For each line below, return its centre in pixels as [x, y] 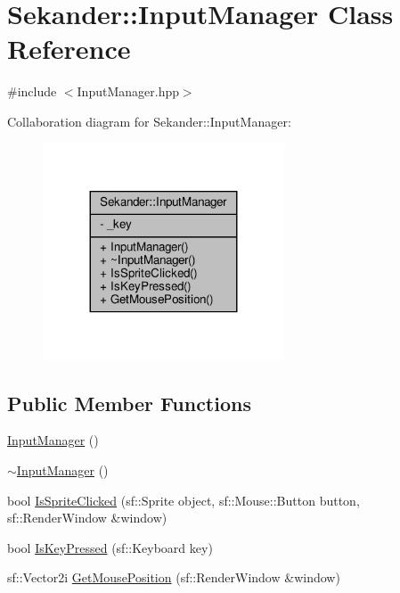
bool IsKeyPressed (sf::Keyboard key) [110, 547]
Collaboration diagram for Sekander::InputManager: [149, 121]
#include [32, 91]
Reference [69, 49]
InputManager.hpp [128, 91]
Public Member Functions [129, 403]
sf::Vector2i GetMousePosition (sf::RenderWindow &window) [174, 577]
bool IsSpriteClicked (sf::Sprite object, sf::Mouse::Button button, [184, 500]
